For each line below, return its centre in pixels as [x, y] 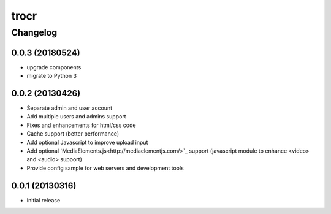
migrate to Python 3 [51, 76]
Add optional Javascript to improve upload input [87, 142]
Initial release [44, 200]
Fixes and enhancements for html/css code [81, 125]
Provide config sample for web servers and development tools [105, 168]
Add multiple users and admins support [76, 117]
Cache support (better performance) [73, 134]
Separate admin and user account [70, 108]
